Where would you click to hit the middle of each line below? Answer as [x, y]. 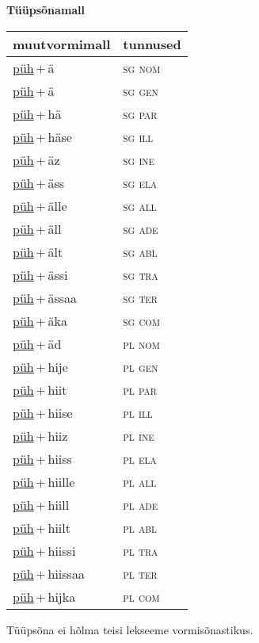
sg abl [140, 251]
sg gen [141, 90]
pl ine [139, 435]
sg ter [140, 297]
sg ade [141, 228]
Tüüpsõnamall [46, 10]
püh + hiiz [40, 435]
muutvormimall [62, 44]
